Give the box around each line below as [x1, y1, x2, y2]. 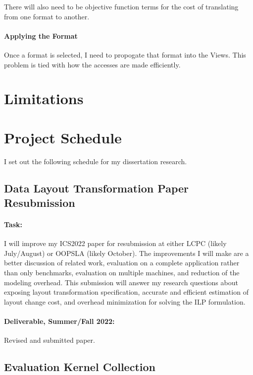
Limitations [4, 88, 84, 109]
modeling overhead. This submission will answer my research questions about [4, 277, 238, 287]
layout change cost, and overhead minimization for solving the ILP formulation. [4, 296, 246, 307]
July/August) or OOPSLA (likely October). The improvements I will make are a [4, 248, 249, 258]
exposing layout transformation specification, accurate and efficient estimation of [4, 287, 249, 297]
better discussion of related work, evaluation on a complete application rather [4, 257, 240, 268]
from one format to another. [4, 11, 90, 21]
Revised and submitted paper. [4, 335, 95, 345]
